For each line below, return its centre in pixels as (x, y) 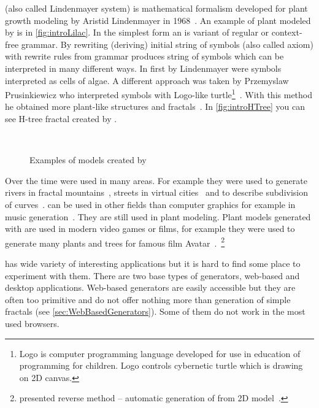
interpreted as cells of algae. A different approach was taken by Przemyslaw (147, 80)
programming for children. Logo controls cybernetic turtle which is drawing (161, 365)
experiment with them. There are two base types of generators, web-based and (152, 275)
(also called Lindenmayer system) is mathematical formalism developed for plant (156, 8)
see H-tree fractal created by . (61, 118)
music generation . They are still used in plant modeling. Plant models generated (158, 216)
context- (287, 32)
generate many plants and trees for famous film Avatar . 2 (115, 242)
